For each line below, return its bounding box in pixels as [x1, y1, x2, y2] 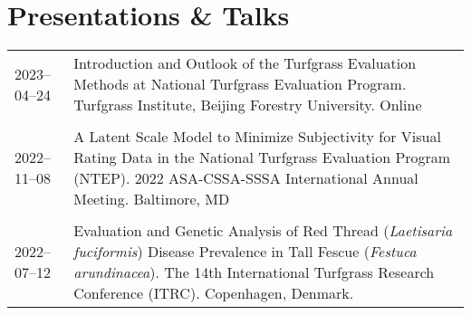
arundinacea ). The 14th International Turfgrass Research [73, 262, 435, 283]
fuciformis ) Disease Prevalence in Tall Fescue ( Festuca [73, 241, 417, 262]
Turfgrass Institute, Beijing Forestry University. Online [73, 94, 422, 116]
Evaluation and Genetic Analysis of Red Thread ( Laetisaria [73, 220, 453, 242]
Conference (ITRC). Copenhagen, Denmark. [73, 282, 354, 304]
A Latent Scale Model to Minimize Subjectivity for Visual [73, 126, 441, 148]
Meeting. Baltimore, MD [73, 188, 230, 210]
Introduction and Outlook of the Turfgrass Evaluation [73, 52, 417, 74]
